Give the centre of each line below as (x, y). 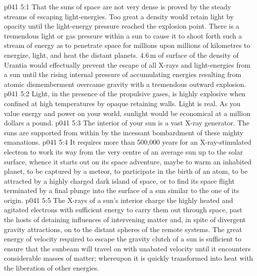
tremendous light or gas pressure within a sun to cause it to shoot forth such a (123, 35)
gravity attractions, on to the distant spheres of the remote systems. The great (123, 229)
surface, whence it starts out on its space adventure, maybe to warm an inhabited (128, 161)
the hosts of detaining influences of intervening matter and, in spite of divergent (125, 219)
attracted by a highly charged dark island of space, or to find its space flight (119, 180)
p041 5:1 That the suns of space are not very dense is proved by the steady (118, 6)
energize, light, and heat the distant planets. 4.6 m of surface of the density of (121, 55)
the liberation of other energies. (52, 268)
